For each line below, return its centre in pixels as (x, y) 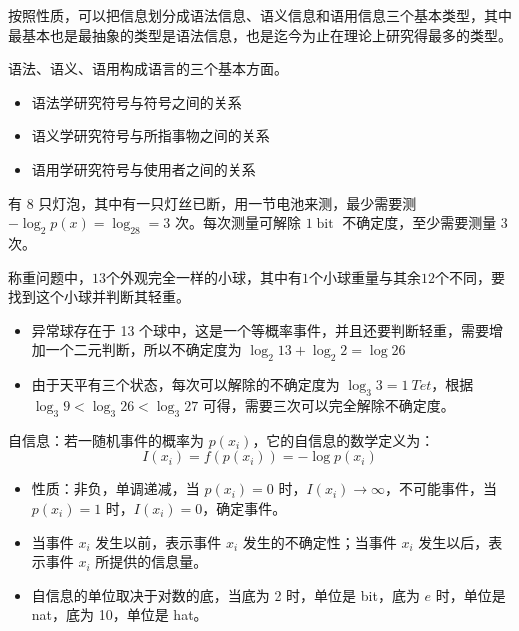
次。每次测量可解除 (237, 222)
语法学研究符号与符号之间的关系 (136, 101)
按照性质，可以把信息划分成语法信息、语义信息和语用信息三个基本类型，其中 (260, 15)
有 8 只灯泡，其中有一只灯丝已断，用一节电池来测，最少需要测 (212, 202)
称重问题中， (50, 276)
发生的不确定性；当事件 (319, 541)
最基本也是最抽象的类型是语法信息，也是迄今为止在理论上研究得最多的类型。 (260, 34)
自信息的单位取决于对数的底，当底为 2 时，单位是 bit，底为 (225, 594)
